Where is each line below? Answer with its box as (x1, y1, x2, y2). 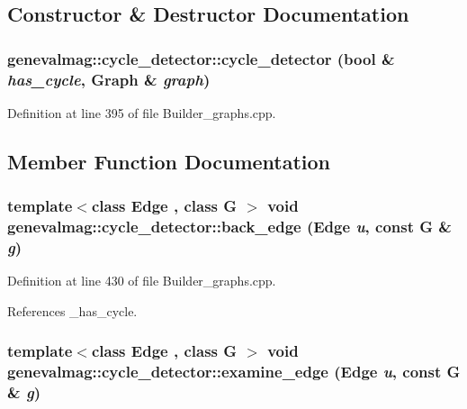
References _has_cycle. (7, 301, 138, 320)
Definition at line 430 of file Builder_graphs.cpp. (7, 271, 276, 290)
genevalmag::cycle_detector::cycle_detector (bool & (7, 47, 395, 69)
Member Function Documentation (7, 147, 331, 175)
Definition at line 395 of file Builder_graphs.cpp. (7, 103, 276, 122)
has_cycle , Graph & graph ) (7, 68, 211, 90)
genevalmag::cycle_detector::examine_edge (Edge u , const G (7, 360, 461, 383)
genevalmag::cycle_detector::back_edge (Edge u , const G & (7, 215, 452, 238)
